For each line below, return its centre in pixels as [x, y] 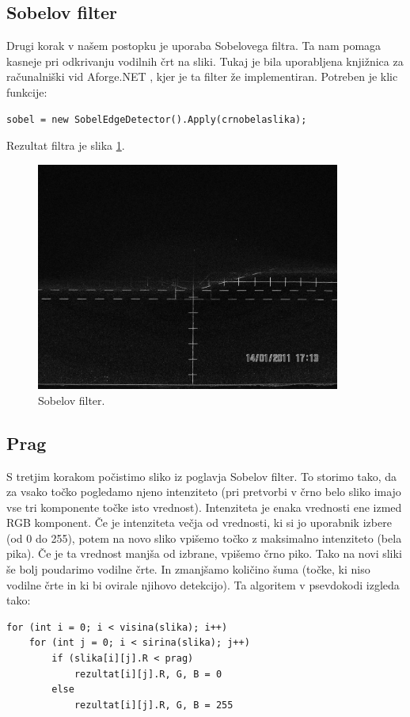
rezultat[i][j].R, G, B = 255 [154, 705]
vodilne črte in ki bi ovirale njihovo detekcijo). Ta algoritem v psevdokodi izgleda [203, 584]
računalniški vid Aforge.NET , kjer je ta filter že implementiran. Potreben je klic [202, 76]
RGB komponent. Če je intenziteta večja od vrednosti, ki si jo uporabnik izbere [199, 522]
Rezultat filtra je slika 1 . [66, 145]
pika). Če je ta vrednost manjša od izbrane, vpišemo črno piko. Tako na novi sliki [204, 553]
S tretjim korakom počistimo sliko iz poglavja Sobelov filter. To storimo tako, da [202, 476]
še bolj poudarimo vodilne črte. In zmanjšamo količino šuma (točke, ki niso [188, 569]
